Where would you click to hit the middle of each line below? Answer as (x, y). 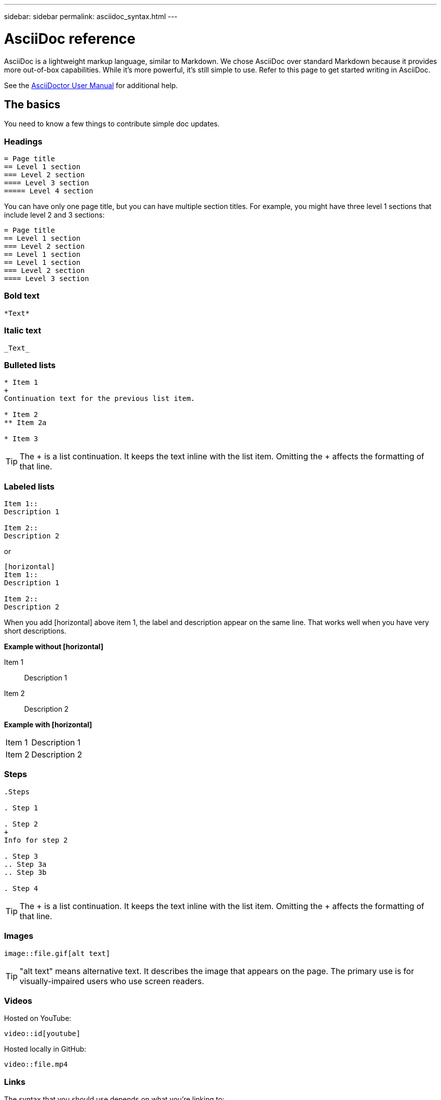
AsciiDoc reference (70, 39)
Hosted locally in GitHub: (45, 1049)
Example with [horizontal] (48, 725)
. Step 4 (21, 888)
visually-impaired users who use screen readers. (112, 981)
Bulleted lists (30, 365)
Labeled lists (29, 486)
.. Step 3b (25, 872)
